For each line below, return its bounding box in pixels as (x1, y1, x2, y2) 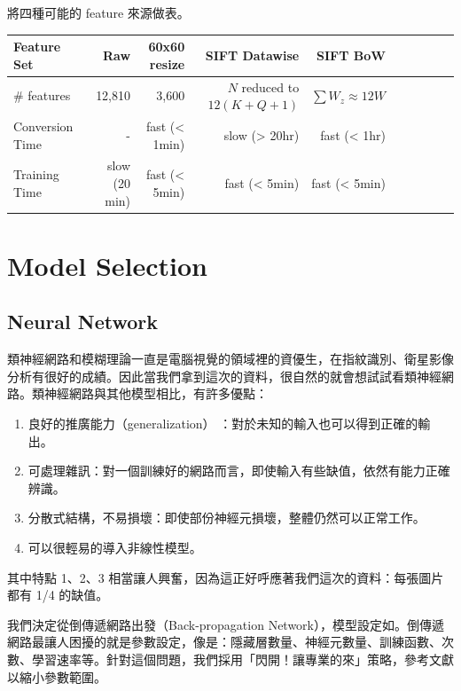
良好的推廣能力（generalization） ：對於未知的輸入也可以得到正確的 (27, 414, 418, 433)
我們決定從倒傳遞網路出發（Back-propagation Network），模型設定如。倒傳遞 (7, 615, 444, 633)
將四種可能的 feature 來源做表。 (7, 4, 190, 21)
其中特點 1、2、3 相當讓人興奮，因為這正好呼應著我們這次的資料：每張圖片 (7, 568, 444, 586)
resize (149, 54, 185, 73)
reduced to (241, 77, 300, 96)
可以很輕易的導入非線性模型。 (27, 538, 202, 557)
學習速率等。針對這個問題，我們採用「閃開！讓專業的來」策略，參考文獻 (31, 649, 454, 668)
